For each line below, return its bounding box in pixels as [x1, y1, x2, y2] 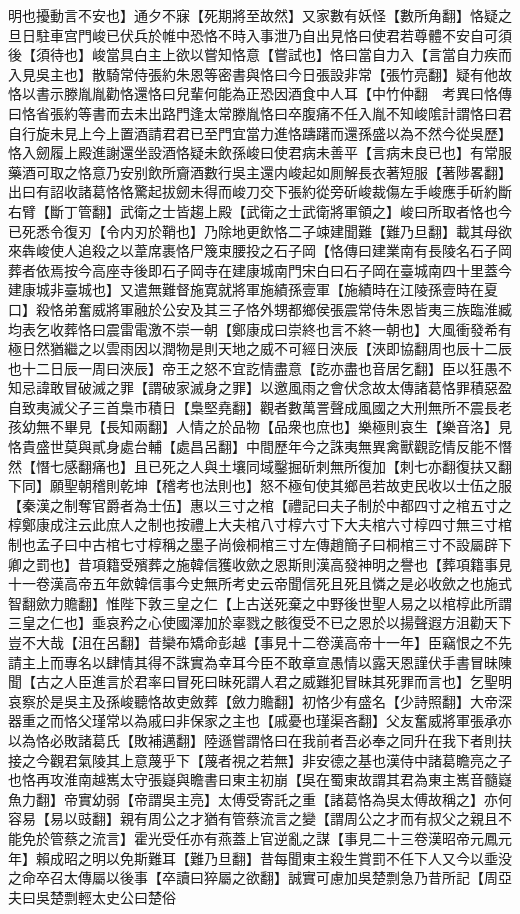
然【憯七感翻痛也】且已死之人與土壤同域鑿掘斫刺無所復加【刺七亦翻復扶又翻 [8, 455, 512, 476]
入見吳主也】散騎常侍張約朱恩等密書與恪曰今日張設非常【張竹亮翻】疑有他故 [8, 63, 512, 84]
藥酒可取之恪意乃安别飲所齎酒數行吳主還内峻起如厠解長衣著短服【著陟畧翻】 [8, 161, 512, 182]
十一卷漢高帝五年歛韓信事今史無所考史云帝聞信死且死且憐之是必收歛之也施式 [8, 573, 512, 594]
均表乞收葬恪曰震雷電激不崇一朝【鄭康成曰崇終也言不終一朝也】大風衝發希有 [8, 318, 512, 339]
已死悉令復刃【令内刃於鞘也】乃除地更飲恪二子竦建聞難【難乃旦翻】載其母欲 [8, 220, 512, 241]
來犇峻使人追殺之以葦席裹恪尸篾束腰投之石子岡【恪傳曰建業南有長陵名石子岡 [8, 240, 512, 261]
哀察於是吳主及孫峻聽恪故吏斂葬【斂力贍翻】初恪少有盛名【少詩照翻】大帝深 [8, 690, 512, 711]
